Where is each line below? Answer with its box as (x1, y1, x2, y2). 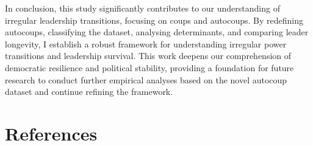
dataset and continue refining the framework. (5, 85, 173, 98)
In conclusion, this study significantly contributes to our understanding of (5, 2, 280, 14)
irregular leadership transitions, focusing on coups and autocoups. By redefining (5, 13, 304, 26)
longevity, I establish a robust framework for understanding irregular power (5, 37, 287, 50)
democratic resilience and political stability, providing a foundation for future (5, 61, 294, 74)
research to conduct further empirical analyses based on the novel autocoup (5, 73, 287, 86)
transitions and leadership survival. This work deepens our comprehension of (5, 49, 292, 62)
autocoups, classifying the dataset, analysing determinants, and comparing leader (5, 26, 309, 38)
